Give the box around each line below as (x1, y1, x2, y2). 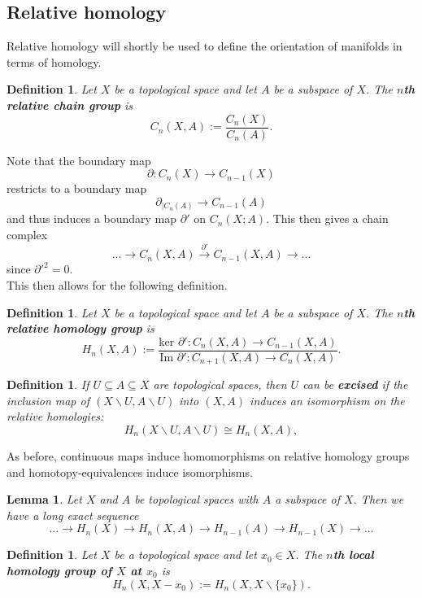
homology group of (7, 561, 112, 578)
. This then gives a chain (266, 210, 389, 227)
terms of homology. (7, 53, 102, 70)
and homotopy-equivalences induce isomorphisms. (7, 463, 253, 480)
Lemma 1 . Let (7, 491, 82, 508)
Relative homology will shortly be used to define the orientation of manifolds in (7, 37, 402, 55)
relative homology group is (7, 320, 154, 337)
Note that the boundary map (7, 151, 151, 168)
